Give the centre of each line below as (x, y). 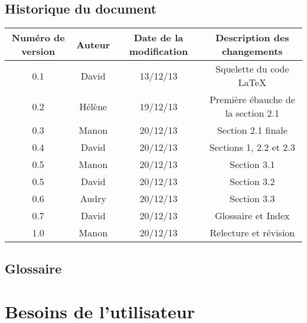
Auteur (93, 44)
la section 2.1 (252, 113)
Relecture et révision (252, 233)
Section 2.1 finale (252, 130)
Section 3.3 (252, 199)
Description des (252, 38)
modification (159, 51)
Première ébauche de (252, 100)
